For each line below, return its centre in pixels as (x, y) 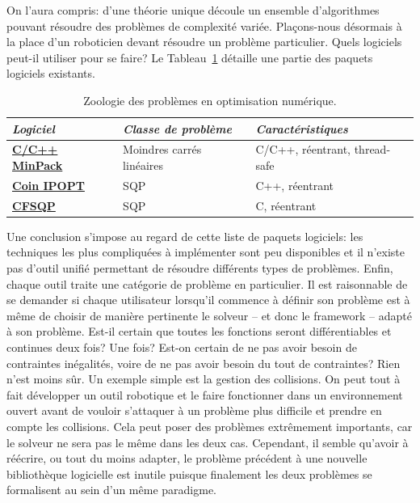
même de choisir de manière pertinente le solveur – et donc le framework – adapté (209, 315)
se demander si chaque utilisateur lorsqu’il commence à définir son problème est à (208, 300)
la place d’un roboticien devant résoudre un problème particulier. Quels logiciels (204, 42)
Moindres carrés (162, 149)
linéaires (143, 165)
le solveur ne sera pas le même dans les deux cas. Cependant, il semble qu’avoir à (208, 442)
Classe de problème (177, 128)
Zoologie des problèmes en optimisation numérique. (210, 100)
